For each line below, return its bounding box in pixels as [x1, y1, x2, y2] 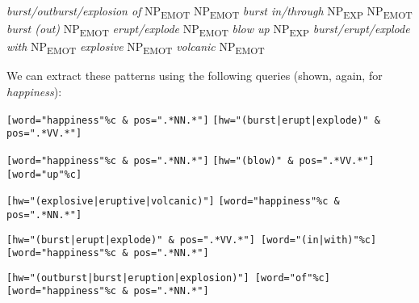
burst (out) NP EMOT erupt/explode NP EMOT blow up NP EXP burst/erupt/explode [6, 20, 410, 39]
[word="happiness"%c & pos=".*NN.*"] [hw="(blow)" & [6, 154, 294, 166]
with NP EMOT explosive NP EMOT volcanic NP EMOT [6, 38, 265, 57]
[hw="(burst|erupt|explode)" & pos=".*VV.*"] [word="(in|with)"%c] [6, 234, 377, 246]
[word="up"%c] [6, 168, 82, 180]
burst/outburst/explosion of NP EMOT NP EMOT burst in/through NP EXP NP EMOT [6, 2, 413, 21]
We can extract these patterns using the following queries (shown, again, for [6, 67, 383, 84]
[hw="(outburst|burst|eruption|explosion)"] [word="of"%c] [6, 271, 330, 284]
